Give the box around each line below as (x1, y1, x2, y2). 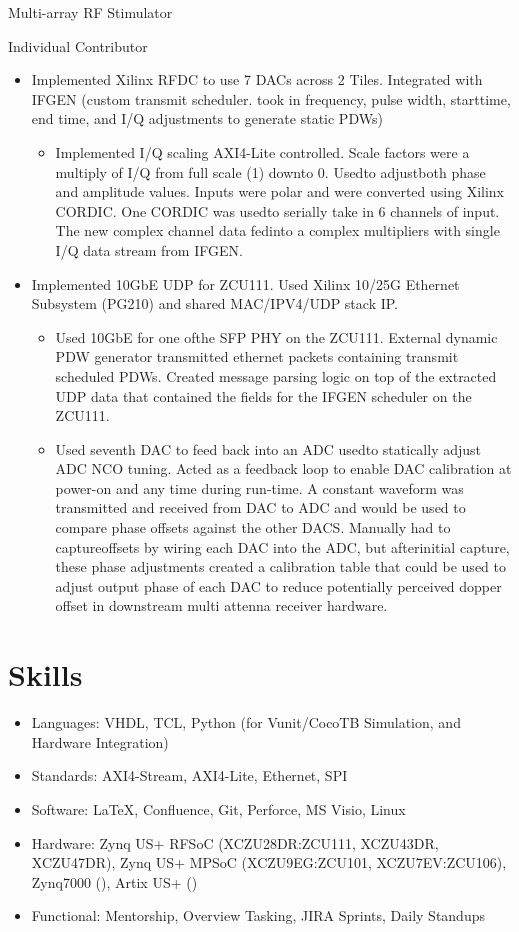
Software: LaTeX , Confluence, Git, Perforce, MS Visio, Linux (31, 798, 406, 819)
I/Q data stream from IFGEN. (55, 239, 243, 260)
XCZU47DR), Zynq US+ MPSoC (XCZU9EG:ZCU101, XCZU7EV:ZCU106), (31, 852, 507, 873)
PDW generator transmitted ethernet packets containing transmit (55, 346, 459, 367)
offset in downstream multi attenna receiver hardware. (55, 595, 388, 616)
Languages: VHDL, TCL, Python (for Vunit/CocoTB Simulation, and (31, 712, 461, 733)
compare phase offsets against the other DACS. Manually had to (55, 517, 451, 538)
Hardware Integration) (31, 731, 169, 752)
